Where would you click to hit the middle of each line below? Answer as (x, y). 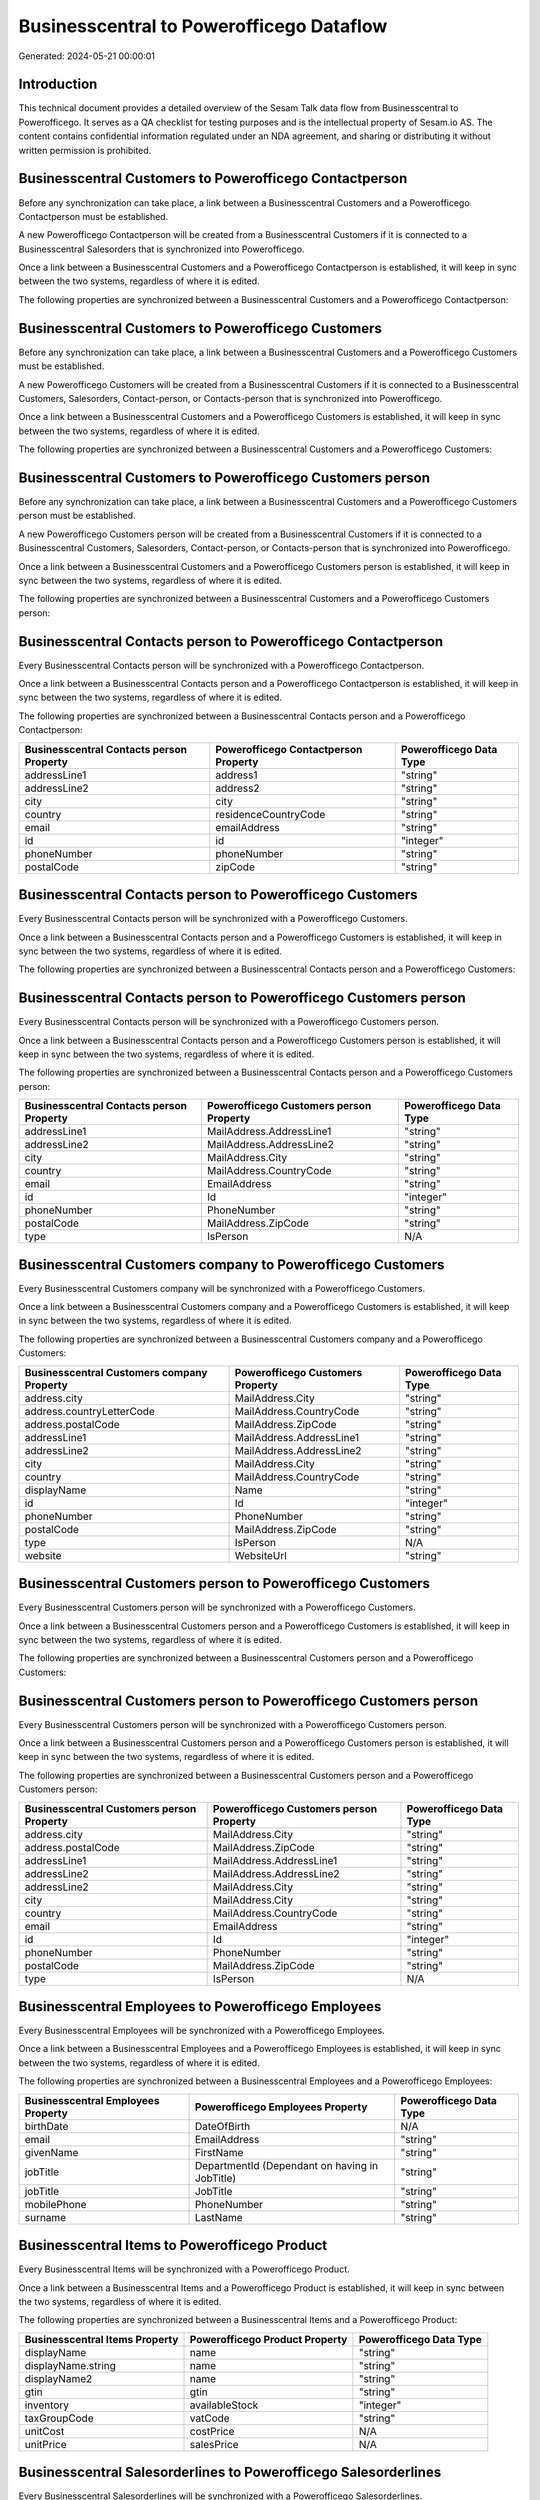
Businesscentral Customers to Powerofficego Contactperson (213, 178)
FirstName (219, 2152)
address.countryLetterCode (89, 1411)
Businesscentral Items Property (101, 2339)
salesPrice (214, 2444)
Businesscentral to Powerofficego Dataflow (203, 26)
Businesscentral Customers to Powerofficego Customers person (224, 477)
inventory (47, 2405)
